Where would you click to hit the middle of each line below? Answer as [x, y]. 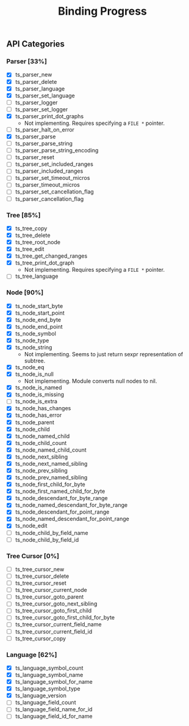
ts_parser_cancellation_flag [49, 199]
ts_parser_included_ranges [49, 171]
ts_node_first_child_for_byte [50, 484]
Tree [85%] [23, 215]
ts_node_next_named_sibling [51, 463]
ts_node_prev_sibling [41, 470]
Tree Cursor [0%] [33, 556]
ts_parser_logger [36, 102]
